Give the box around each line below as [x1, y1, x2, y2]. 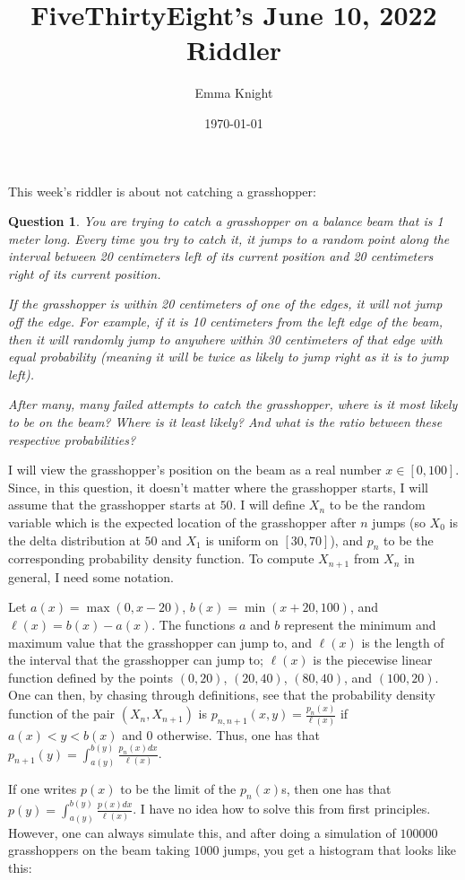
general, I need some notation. [8, 567, 174, 586]
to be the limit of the [120, 780, 237, 798]
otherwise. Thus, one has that [157, 725, 321, 744]
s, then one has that [281, 780, 392, 798]
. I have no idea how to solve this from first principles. [133, 799, 431, 818]
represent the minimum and [283, 615, 436, 634]
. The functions [151, 615, 236, 634]
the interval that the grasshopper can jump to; [8, 650, 263, 669]
